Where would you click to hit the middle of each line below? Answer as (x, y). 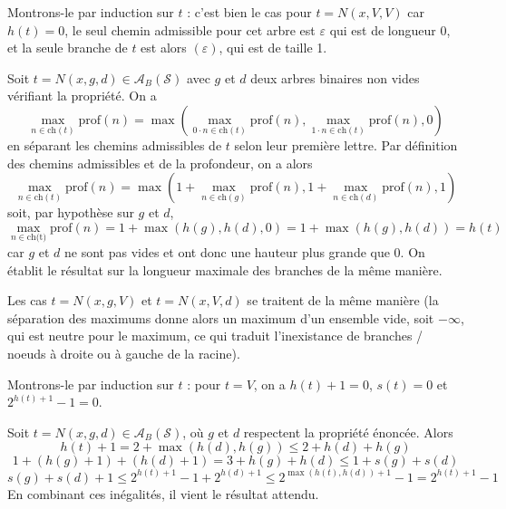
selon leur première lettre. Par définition (346, 144)
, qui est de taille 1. (273, 48)
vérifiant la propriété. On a (82, 96)
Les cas (27, 300)
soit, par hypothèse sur (71, 212)
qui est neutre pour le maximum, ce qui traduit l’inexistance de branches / (215, 336)
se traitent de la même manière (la (343, 300)
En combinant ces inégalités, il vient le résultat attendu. (163, 493)
